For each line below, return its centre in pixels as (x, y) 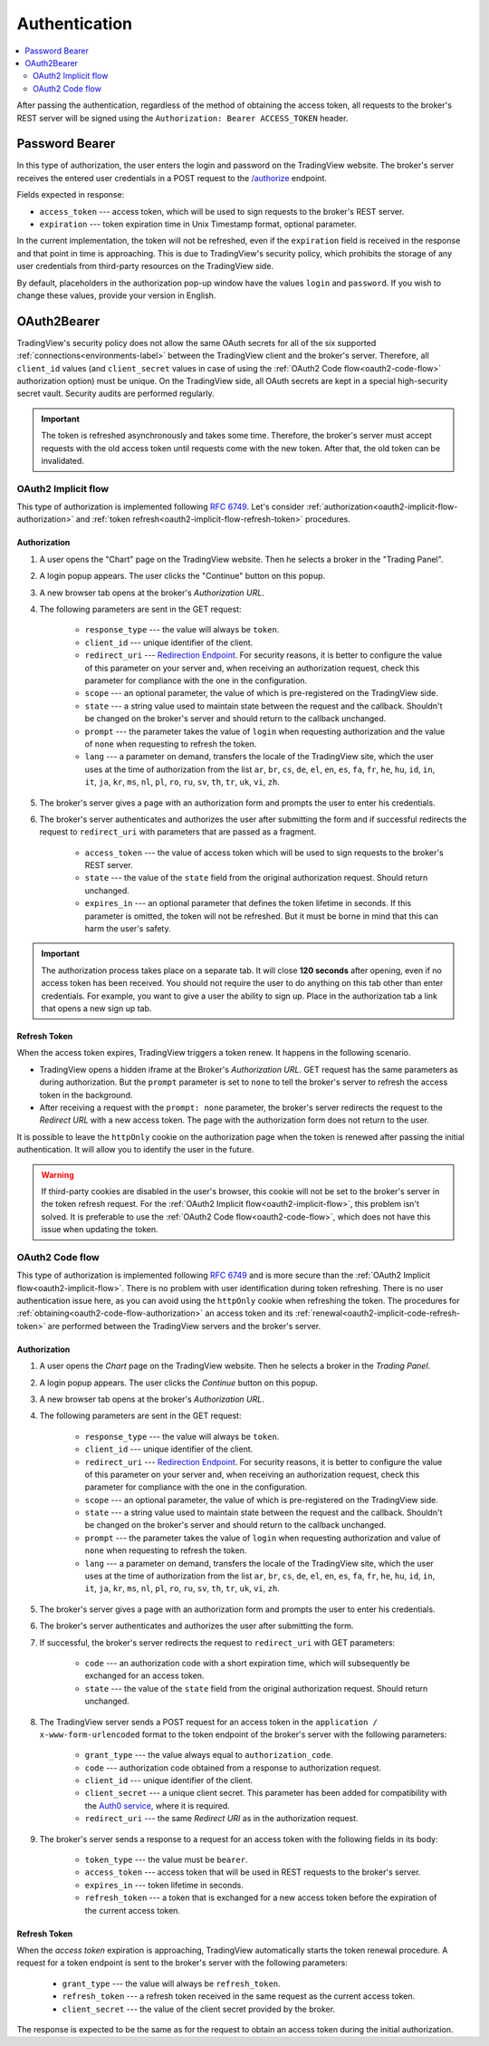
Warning (58, 1174)
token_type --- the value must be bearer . (166, 1860)
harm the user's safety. (128, 929)
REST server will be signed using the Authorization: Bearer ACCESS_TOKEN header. (182, 118)
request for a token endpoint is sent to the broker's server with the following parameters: (182, 1963)
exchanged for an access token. (144, 1675)
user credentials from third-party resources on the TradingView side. (145, 266)
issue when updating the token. (100, 1230)
